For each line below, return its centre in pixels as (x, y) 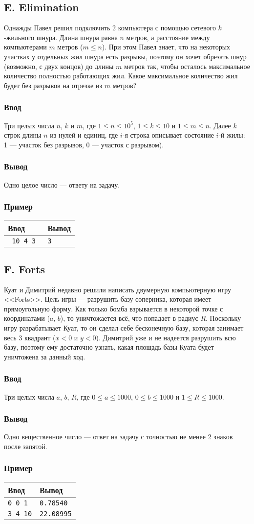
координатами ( (27, 318)
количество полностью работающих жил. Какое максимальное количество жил (121, 76)
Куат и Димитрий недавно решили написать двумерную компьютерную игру (117, 289)
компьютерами (25, 47)
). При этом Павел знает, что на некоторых (166, 47)
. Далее (220, 125)
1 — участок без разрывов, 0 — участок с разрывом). (84, 144)
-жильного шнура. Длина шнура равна (61, 37)
